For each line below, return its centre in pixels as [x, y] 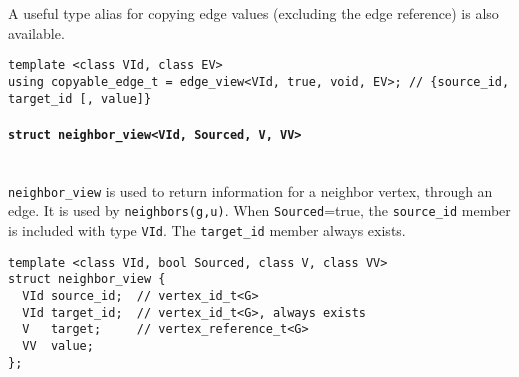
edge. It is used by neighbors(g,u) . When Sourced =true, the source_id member [259, 210]
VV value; [58, 345]
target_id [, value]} [80, 98]
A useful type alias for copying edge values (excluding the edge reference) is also [253, 13]
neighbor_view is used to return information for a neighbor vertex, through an [250, 190]
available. [36, 32]
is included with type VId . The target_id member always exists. [207, 229]
